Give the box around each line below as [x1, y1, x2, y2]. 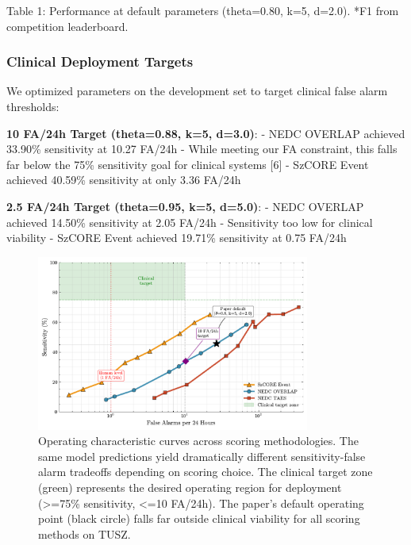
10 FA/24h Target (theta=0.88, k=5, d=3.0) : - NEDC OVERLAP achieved [6, 125, 405, 141]
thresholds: [6, 98, 60, 114]
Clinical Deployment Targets [6, 52, 194, 71]
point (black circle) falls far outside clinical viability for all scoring [38, 510, 360, 527]
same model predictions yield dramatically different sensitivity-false [38, 447, 366, 464]
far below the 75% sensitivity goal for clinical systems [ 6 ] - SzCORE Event [6, 155, 369, 172]
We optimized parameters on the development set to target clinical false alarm [6, 83, 388, 99]
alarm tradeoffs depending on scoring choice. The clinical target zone [38, 463, 373, 480]
